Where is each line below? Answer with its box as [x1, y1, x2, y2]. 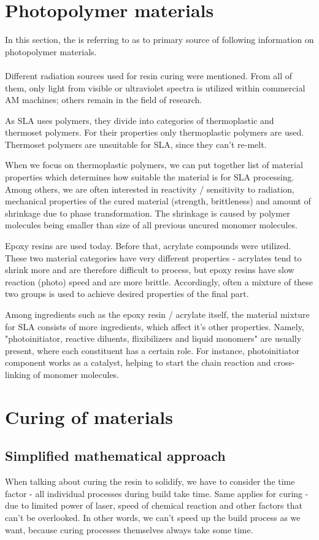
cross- [274, 356, 295, 369]
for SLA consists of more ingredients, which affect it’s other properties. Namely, [5, 320, 304, 333]
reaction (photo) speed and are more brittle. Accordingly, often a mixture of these [5, 275, 313, 288]
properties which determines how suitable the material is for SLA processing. [5, 171, 294, 183]
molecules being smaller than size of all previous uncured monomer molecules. [5, 218, 298, 231]
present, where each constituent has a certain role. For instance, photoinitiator [5, 344, 300, 357]
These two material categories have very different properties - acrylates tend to [5, 251, 302, 264]
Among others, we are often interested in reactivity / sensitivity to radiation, [5, 182, 294, 195]
